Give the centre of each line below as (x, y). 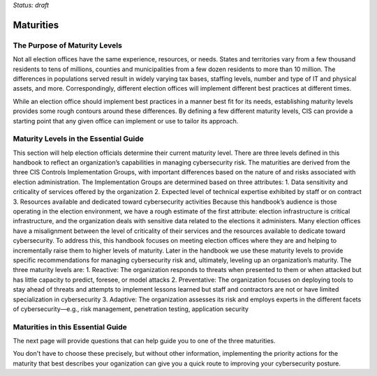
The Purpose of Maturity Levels (67, 45)
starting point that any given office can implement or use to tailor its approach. (126, 121)
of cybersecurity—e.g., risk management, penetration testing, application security (131, 309)
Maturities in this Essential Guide (70, 326)
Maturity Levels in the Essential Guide (79, 139)
